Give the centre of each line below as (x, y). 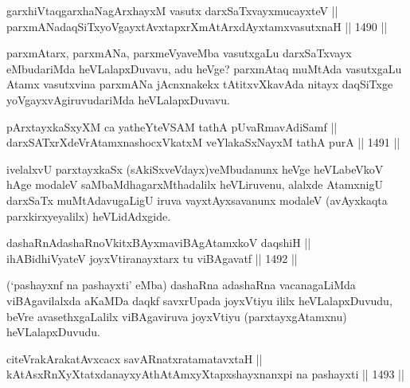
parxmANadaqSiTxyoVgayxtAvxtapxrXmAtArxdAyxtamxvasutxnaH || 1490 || (197, 26)
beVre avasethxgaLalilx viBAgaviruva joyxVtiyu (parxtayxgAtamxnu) (177, 316)
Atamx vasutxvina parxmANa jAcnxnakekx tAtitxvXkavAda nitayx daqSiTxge (200, 84)
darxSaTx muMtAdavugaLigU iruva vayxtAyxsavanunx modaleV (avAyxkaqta (197, 200)
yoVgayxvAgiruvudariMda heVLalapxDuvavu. (118, 99)
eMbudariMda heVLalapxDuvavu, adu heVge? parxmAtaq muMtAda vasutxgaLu (204, 68)
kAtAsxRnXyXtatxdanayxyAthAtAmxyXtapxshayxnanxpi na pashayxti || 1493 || (205, 374)
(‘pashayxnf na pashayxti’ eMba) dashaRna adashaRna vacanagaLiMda (181, 285)
